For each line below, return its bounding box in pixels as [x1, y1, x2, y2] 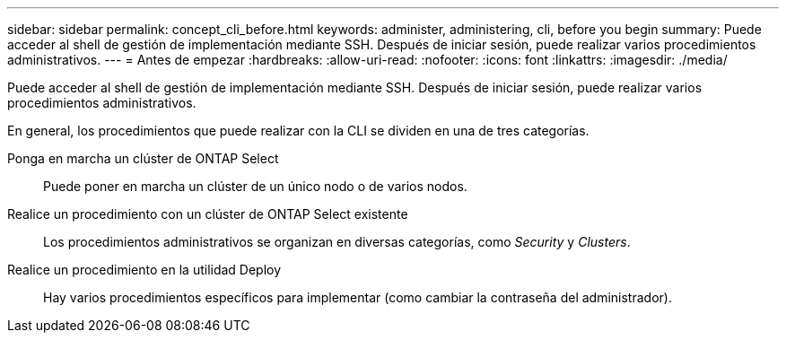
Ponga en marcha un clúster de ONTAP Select [7, 151, 279, 166]
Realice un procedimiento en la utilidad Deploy [7, 262, 282, 277]
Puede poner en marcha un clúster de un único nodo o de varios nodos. [43, 179, 467, 194]
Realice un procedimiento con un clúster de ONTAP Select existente [7, 206, 408, 222]
